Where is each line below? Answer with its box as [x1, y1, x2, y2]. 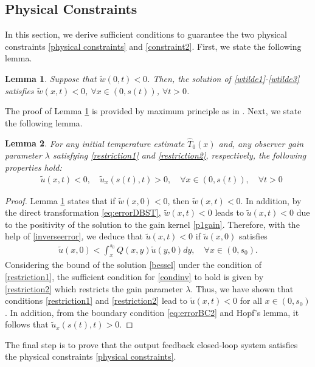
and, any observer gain [218, 137, 304, 149]
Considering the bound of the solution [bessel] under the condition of [5, 258, 262, 271]
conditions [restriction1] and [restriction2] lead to [5, 294, 187, 307]
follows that [5, 318, 49, 331]
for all [240, 294, 262, 307]
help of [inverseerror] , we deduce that [5, 230, 143, 242]
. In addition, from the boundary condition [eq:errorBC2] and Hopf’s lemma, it [5, 306, 299, 318]
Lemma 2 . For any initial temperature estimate [5, 137, 185, 149]
